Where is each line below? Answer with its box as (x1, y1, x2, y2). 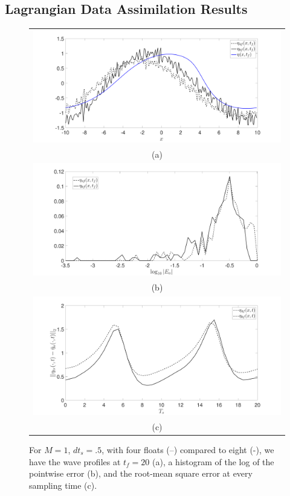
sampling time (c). (29, 478, 97, 491)
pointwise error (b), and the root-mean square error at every (29, 467, 253, 480)
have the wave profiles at (29, 455, 121, 468)
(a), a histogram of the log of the (152, 455, 274, 468)
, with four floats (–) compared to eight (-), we (101, 443, 274, 456)
